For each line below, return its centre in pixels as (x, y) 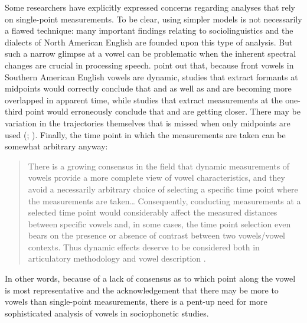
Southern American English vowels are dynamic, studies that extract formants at (151, 76)
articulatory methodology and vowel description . (117, 258)
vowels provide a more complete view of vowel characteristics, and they (156, 177)
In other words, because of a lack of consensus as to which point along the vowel (150, 278)
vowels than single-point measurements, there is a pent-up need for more (136, 301)
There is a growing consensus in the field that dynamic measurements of (159, 166)
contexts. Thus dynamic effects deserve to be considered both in (144, 247)
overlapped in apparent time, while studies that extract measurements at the (144, 99)
